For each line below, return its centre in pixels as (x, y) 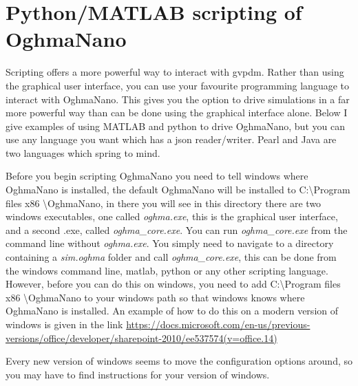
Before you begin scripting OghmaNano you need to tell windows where (157, 176)
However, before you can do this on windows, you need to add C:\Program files (173, 284)
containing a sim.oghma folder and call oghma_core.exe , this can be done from (171, 257)
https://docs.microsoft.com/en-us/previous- (218, 324)
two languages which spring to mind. (83, 152)
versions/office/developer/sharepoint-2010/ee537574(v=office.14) (141, 337)
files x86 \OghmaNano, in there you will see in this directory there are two (164, 203)
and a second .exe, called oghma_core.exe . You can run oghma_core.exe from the (177, 229)
